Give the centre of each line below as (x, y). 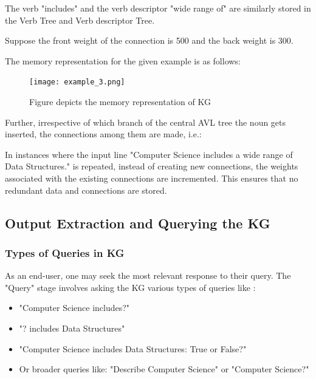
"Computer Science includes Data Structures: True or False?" (133, 348)
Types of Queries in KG (65, 252)
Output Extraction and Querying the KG (138, 223)
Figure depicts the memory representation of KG (120, 102)
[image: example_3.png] (77, 82)
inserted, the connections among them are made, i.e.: (103, 134)
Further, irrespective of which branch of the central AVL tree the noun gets (146, 122)
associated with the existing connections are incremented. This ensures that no (152, 178)
